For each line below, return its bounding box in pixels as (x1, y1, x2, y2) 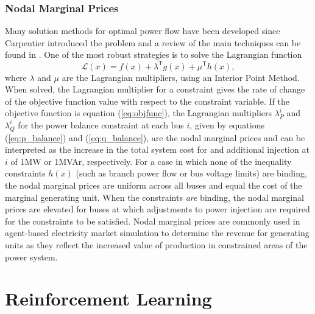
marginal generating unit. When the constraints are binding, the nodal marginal (5, 190, 304, 203)
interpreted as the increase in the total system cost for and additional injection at (5, 143, 310, 156)
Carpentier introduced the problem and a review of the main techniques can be (5, 36, 301, 49)
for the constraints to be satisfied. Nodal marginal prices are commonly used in (5, 214, 300, 227)
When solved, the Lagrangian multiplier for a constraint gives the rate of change (5, 83, 305, 96)
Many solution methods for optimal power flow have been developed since (5, 24, 280, 37)
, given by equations (189, 118, 264, 131)
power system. (5, 250, 58, 263)
